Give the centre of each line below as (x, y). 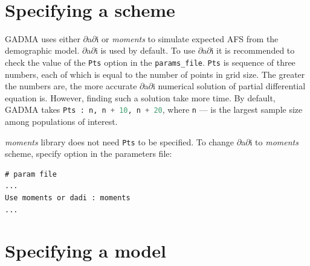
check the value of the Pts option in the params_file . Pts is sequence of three (150, 62)
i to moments (274, 141)
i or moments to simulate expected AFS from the (187, 38)
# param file (31, 174)
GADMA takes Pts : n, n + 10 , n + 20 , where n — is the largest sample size (154, 109)
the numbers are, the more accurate (71, 86)
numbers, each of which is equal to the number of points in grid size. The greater (155, 74)
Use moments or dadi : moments (68, 198)
